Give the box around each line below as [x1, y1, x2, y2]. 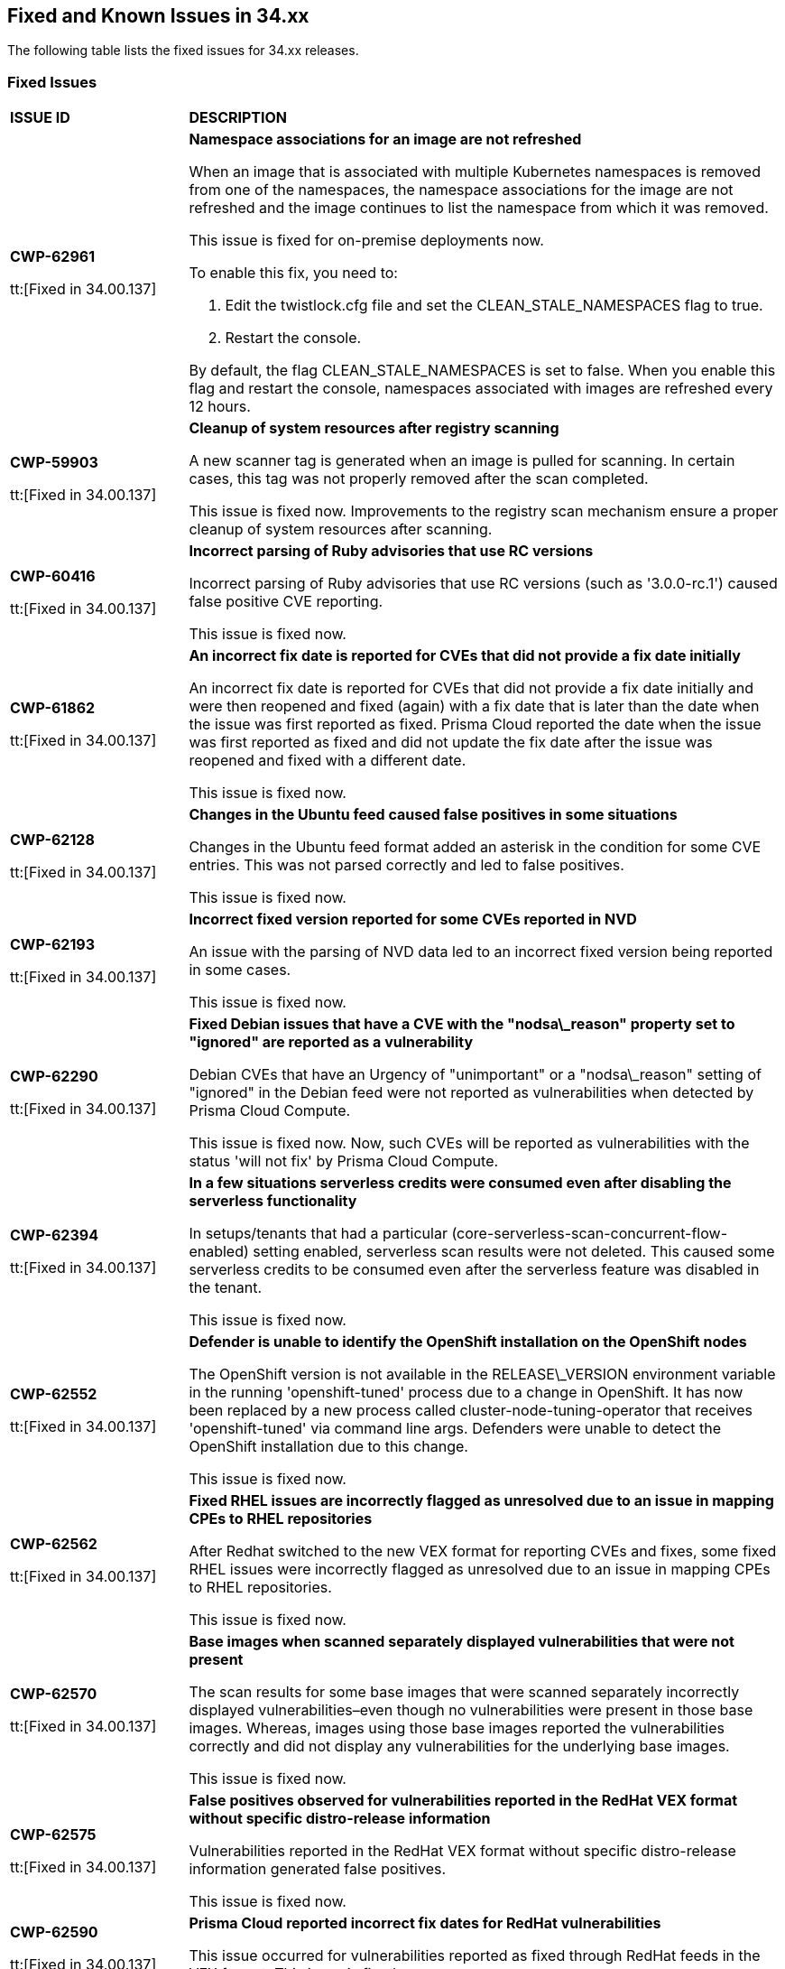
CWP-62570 [10, 1685, 97, 1704]
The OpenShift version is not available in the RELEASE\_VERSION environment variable [189, 1365, 776, 1384]
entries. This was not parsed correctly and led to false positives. [189, 856, 624, 875]
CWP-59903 [10, 453, 98, 472]
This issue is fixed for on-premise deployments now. [189, 231, 544, 250]
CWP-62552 [10, 1385, 97, 1404]
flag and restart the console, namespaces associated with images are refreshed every [189, 379, 773, 398]
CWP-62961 [10, 247, 96, 266]
